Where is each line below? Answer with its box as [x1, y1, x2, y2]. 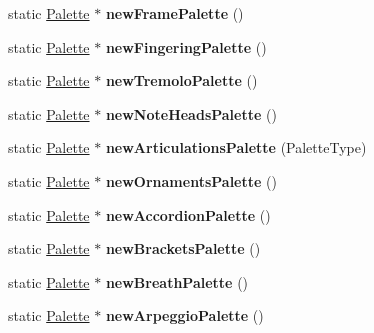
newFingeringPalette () [105, 36, 267, 57]
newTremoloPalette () [105, 70, 258, 91]
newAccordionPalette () [105, 204, 271, 225]
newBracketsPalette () [105, 238, 261, 259]
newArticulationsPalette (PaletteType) [105, 137, 367, 158]
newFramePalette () [105, 3, 244, 23]
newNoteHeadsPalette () [105, 103, 277, 124]
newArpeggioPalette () [105, 305, 264, 326]
